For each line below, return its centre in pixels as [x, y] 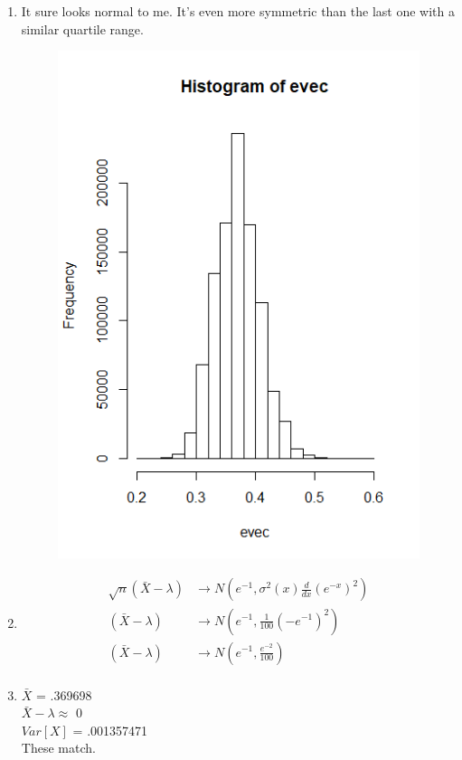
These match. [58, 748]
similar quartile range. [82, 28]
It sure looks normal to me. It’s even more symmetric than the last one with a [238, 11]
